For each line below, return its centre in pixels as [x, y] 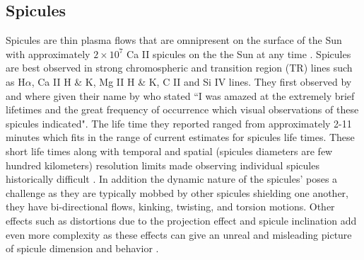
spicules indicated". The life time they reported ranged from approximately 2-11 [179, 123]
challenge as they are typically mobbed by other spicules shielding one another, [177, 192]
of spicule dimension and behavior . [82, 248]
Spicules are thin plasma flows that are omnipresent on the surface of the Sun [174, 40]
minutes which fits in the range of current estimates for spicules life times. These [180, 137]
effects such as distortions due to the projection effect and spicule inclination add [181, 220]
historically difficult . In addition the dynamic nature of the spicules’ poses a [172, 179]
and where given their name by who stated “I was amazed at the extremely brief [180, 95]
